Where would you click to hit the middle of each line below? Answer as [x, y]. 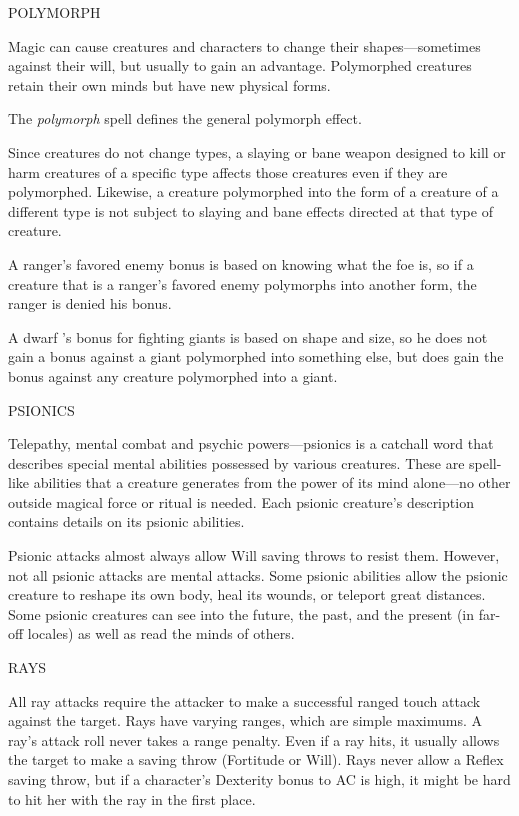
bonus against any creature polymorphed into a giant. [173, 375]
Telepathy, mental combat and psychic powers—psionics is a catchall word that [251, 443]
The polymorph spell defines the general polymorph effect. [185, 118]
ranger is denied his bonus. [90, 303]
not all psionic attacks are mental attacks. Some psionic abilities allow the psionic [258, 574]
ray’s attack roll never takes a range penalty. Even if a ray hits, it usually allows [254, 739]
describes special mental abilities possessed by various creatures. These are [236, 462]
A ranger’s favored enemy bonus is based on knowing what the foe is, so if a [241, 263]
